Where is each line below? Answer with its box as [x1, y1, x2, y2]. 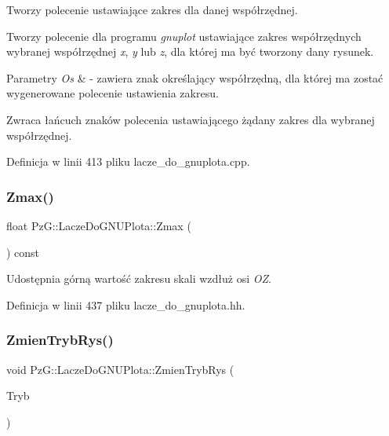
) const [6, 244, 40, 260]
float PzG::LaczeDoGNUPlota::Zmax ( [6, 217, 191, 233]
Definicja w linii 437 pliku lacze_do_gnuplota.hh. [6, 296, 245, 313]
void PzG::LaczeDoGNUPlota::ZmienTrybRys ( [6, 361, 234, 377]
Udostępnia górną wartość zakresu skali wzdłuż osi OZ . [6, 270, 271, 287]
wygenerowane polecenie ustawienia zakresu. [6, 85, 219, 101]
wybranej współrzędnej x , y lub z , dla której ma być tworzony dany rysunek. [6, 43, 374, 60]
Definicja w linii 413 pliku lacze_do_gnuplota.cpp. [6, 153, 250, 170]
